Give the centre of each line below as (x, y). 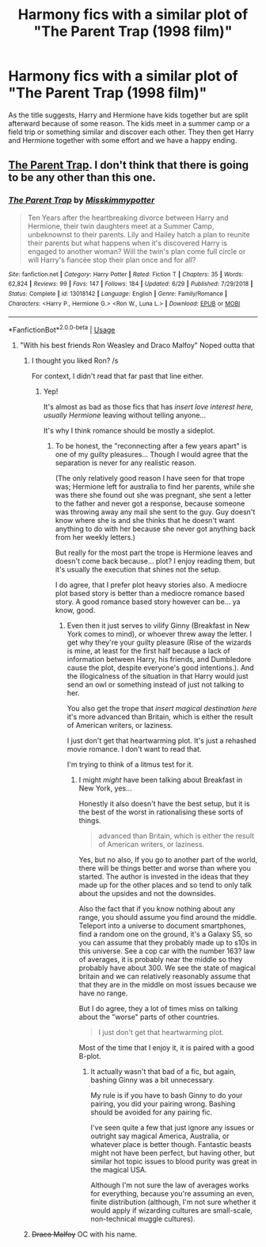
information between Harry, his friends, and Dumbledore (159, 659)
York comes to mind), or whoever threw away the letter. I (159, 633)
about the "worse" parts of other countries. (149, 1017)
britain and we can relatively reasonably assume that (165, 976)
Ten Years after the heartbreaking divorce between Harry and (128, 217)
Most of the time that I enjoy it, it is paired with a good (167, 1047)
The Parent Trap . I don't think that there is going (129, 165)
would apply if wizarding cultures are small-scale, (172, 1210)
